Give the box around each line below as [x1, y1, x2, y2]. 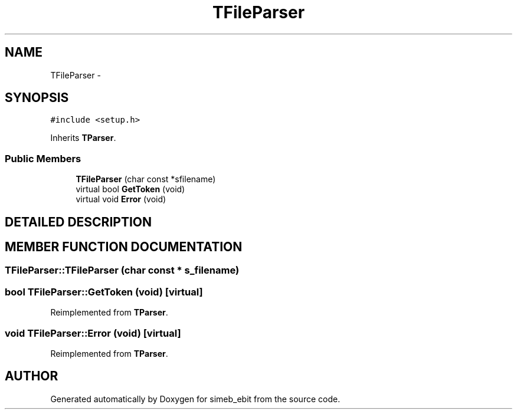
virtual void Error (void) [76, 194, 166, 205]
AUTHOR [5, 369, 58, 384]
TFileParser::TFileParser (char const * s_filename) [5, 264, 240, 277]
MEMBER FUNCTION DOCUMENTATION [5, 239, 243, 255]
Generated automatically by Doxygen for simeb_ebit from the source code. [50, 393, 341, 404]
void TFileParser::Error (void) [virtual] [5, 327, 181, 339]
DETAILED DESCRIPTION [5, 214, 152, 229]
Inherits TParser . [50, 133, 116, 143]
